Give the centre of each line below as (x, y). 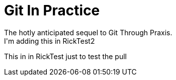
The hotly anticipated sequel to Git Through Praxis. (88, 32)
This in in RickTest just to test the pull (65, 56)
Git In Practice (52, 10)
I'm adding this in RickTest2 (50, 41)
